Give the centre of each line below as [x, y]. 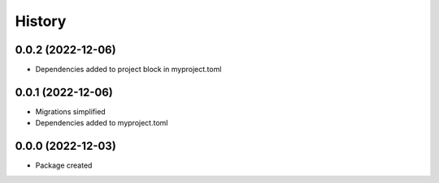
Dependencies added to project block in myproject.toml [128, 70]
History [41, 21]
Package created [64, 165]
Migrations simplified [70, 111]
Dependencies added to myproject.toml [102, 123]
